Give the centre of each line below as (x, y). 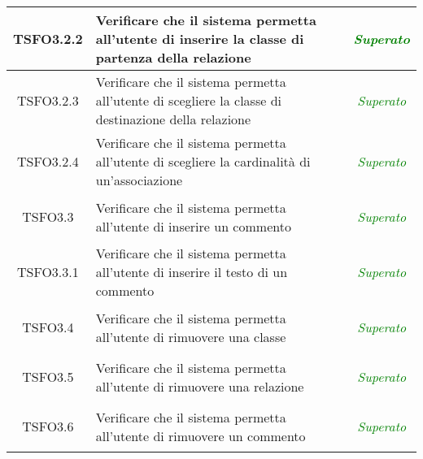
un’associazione (139, 180)
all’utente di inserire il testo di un (192, 272)
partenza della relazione (173, 57)
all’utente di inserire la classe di (200, 39)
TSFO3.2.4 (48, 161)
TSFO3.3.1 (48, 272)
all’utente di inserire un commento (193, 226)
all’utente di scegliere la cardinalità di (203, 161)
